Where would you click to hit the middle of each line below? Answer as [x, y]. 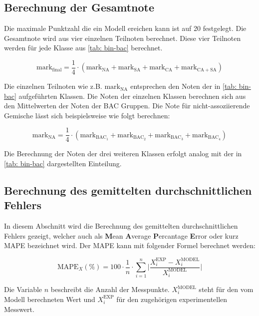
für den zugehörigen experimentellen [172, 299]
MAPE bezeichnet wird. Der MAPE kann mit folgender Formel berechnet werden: [130, 245]
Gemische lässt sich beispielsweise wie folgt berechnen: [87, 115]
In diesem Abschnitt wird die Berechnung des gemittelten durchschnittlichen [121, 226]
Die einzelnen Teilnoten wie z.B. [53, 86]
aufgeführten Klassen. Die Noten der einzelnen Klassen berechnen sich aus [132, 96]
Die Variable [23, 289]
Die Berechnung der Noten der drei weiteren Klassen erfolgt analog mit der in [123, 154]
